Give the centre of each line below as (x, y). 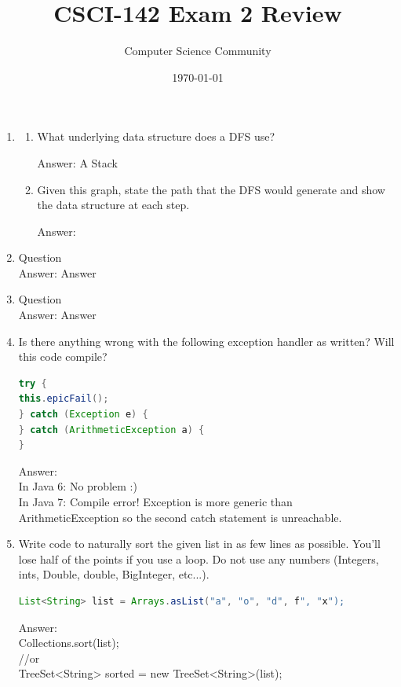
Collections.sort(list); (69, 643)
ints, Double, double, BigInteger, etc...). (114, 574)
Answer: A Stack (77, 162)
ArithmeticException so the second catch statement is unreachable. (180, 517)
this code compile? (63, 356)
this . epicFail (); (64, 399)
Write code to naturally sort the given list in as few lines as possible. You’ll (199, 544)
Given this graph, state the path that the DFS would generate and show (211, 189)
